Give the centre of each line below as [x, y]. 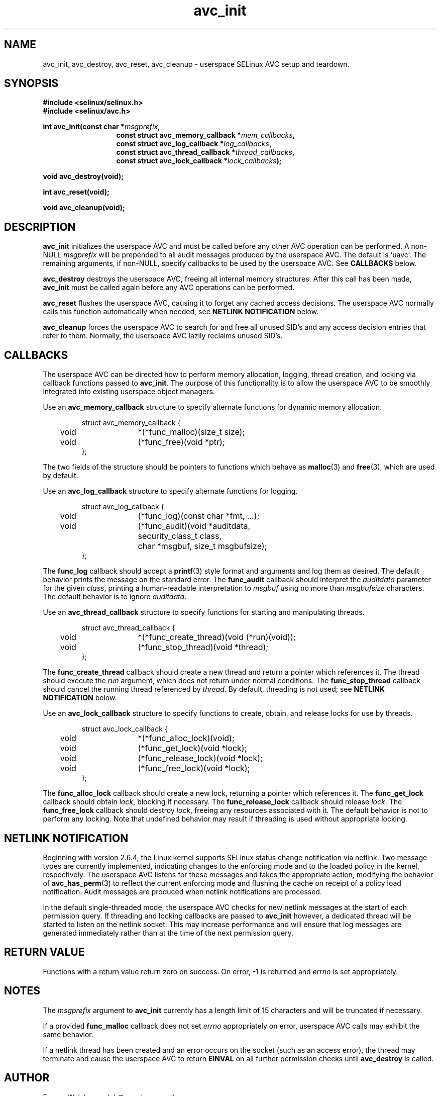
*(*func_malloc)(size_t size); [191, 432]
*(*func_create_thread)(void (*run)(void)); [217, 637]
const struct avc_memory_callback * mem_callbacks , [206, 135]
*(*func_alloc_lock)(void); [186, 738]
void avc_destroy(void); [83, 176]
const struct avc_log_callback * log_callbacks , [194, 144]
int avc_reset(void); [76, 192]
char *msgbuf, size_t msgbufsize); [202, 546]
